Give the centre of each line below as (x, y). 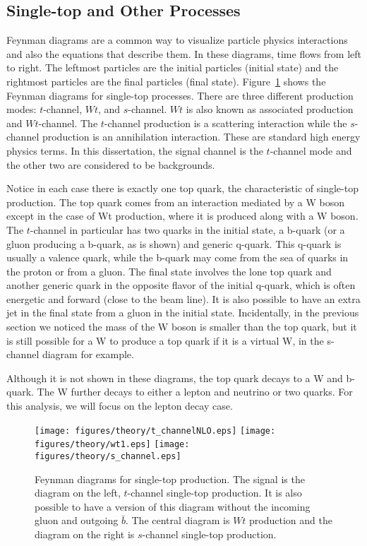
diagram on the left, (78, 493)
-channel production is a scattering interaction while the (225, 123)
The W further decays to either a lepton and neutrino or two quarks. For (195, 392)
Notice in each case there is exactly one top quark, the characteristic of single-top (182, 188)
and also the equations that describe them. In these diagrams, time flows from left (184, 53)
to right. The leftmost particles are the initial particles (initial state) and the (173, 67)
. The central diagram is (178, 520)
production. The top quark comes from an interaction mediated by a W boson (176, 202)
